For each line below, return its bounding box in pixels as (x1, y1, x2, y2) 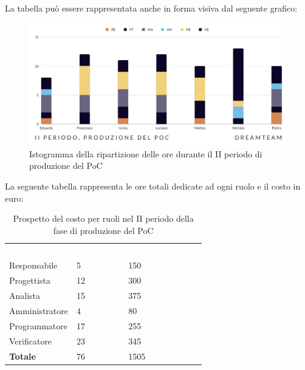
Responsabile (9, 259, 58, 272)
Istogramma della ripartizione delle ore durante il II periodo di (29, 147, 262, 160)
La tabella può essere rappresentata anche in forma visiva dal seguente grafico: (5, 2, 298, 14)
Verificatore (9, 334, 52, 347)
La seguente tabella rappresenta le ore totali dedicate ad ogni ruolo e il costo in (5, 180, 301, 193)
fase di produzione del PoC (53, 224, 154, 236)
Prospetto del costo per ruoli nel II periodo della (13, 212, 194, 225)
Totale (9, 349, 36, 362)
